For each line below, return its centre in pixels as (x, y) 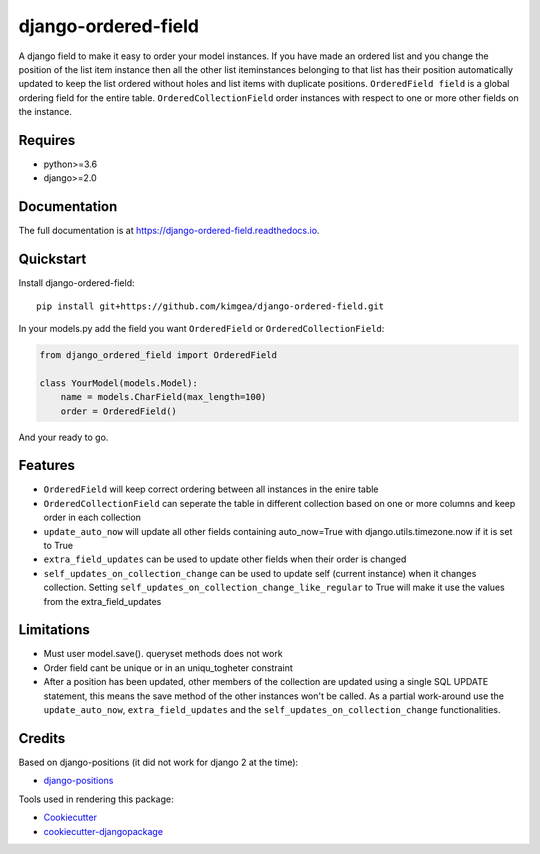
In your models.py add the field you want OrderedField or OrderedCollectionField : (201, 328)
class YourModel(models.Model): (119, 383)
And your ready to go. (63, 437)
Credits (42, 738)
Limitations (54, 630)
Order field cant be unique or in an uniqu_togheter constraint (168, 667)
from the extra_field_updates (102, 601)
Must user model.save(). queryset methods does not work (163, 654)
